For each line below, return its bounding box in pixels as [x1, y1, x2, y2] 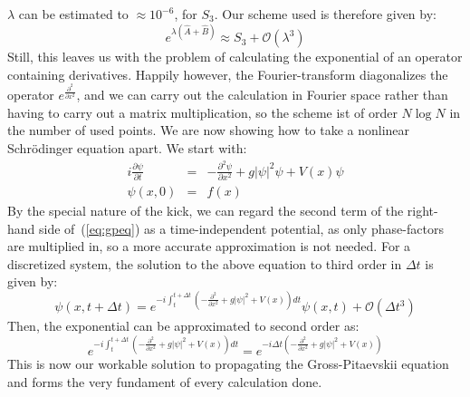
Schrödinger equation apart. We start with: [7, 139, 247, 158]
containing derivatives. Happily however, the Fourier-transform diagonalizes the [7, 64, 448, 83]
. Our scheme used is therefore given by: [214, 5, 436, 23]
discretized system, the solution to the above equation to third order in [7, 254, 402, 273]
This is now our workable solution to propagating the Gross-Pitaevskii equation [7, 354, 449, 373]
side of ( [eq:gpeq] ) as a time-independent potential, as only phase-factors [39, 218, 444, 237]
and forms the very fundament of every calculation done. [7, 373, 322, 392]
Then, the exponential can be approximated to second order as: [7, 316, 360, 335]
